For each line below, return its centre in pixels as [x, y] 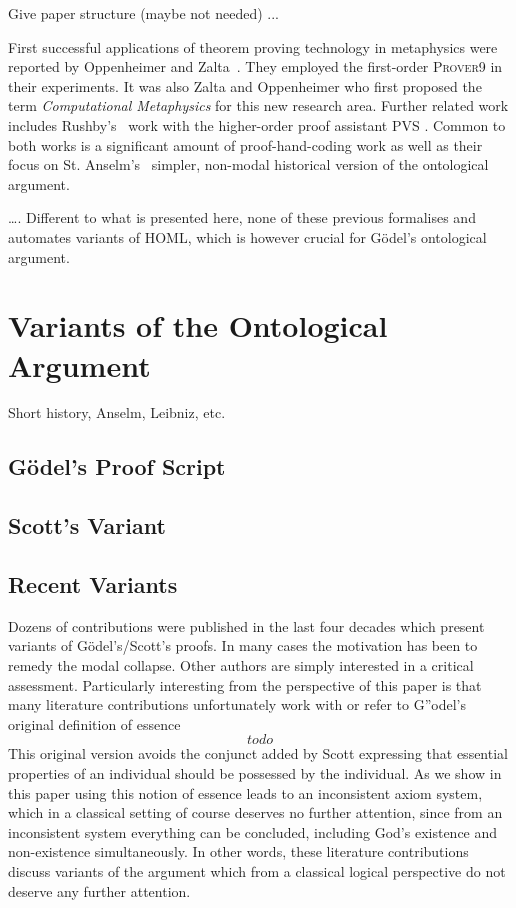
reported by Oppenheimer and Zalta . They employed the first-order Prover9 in [255, 66]
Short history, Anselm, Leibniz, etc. [117, 412]
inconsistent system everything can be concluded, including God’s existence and [253, 831]
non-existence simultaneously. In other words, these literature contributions [238, 851]
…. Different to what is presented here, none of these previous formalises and [242, 217]
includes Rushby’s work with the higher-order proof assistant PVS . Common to [257, 124]
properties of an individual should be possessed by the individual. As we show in [255, 772]
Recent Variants [93, 583]
